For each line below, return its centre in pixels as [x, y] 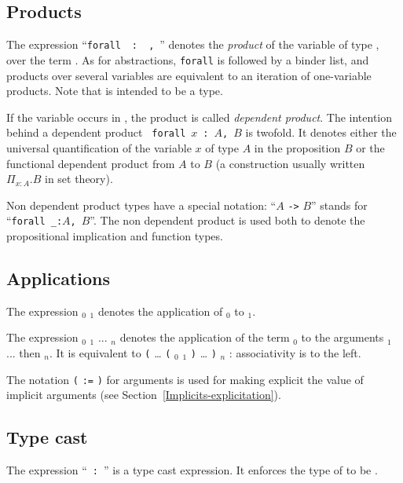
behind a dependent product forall [96, 132]
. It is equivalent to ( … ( [110, 353]
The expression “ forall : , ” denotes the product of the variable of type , [193, 44]
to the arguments [343, 337]
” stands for [339, 205]
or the [370, 147]
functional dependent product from [91, 163]
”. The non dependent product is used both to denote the [227, 220]
